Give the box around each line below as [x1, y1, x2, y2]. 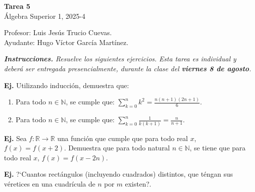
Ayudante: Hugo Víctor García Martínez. [4, 37, 129, 47]
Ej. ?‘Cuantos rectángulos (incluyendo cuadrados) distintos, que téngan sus [4, 169, 233, 179]
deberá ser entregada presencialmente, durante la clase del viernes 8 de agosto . [4, 63, 252, 73]
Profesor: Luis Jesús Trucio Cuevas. [4, 27, 112, 38]
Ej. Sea [4, 133, 27, 143]
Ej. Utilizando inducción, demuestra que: [4, 80, 129, 90]
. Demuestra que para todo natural [64, 143, 170, 153]
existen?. [125, 178, 152, 189]
